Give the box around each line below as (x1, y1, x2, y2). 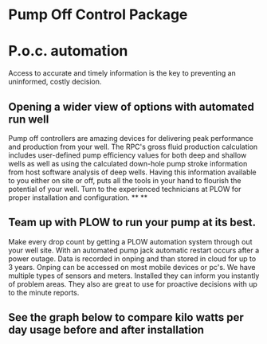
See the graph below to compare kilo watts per (8, 311, 245, 324)
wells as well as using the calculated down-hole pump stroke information (8, 158, 248, 168)
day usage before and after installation (8, 323, 205, 337)
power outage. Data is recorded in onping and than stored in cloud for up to (8, 253, 257, 264)
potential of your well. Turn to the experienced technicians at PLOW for (8, 184, 241, 193)
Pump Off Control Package (8, 6, 188, 24)
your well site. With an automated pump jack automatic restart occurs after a (8, 245, 260, 255)
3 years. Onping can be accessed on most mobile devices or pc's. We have (8, 262, 256, 272)
